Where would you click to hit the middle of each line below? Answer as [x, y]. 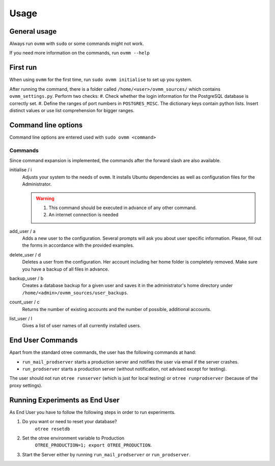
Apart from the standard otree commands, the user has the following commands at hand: [103, 352]
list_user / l [21, 318]
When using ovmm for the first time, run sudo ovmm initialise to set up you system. [101, 80]
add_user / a [22, 231]
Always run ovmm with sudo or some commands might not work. [77, 44]
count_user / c [24, 302]
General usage [33, 31]
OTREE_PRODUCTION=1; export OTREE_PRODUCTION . [93, 445]
